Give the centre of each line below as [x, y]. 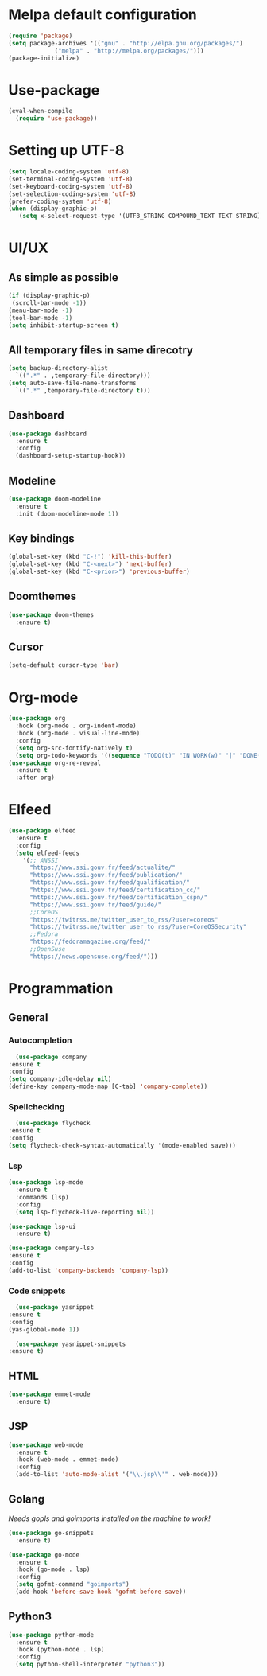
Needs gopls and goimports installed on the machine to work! [109, 1518]
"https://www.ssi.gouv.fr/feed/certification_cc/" [115, 890]
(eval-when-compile [41, 111]
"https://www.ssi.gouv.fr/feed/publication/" [106, 875]
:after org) [35, 778]
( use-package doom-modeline [55, 499]
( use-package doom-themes [51, 614]
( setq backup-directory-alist [58, 368]
